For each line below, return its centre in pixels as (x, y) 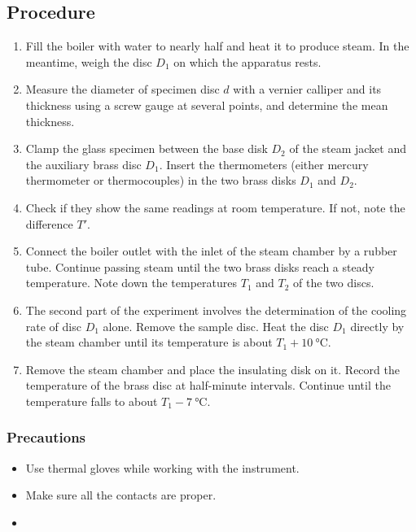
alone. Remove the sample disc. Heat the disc (216, 326)
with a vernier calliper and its (307, 89)
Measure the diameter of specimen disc (123, 89)
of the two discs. (334, 283)
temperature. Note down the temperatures (131, 283)
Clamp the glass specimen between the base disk (147, 148)
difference (49, 223)
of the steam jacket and (348, 148)
